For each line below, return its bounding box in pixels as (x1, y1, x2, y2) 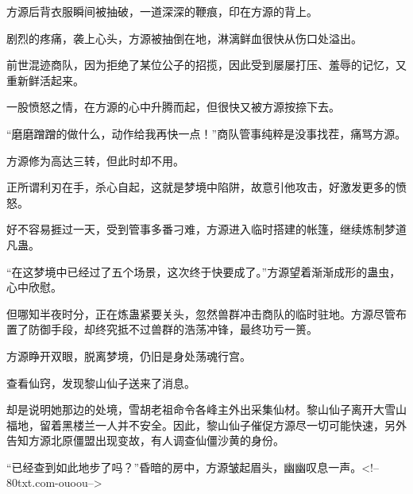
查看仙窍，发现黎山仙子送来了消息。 (6, 374, 195, 391)
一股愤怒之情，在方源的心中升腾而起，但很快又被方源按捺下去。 (6, 98, 340, 115)
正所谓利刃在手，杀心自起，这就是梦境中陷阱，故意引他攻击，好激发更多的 (6, 179, 396, 195)
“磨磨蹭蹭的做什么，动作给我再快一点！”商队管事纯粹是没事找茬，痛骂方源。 (6, 125, 407, 141)
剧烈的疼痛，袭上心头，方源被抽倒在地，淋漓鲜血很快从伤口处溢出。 (6, 29, 362, 46)
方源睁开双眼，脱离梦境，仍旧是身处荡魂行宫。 (6, 347, 251, 364)
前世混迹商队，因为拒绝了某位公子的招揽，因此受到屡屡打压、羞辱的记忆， (6, 56, 396, 73)
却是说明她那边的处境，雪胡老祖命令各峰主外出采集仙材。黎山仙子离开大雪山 (6, 401, 407, 418)
